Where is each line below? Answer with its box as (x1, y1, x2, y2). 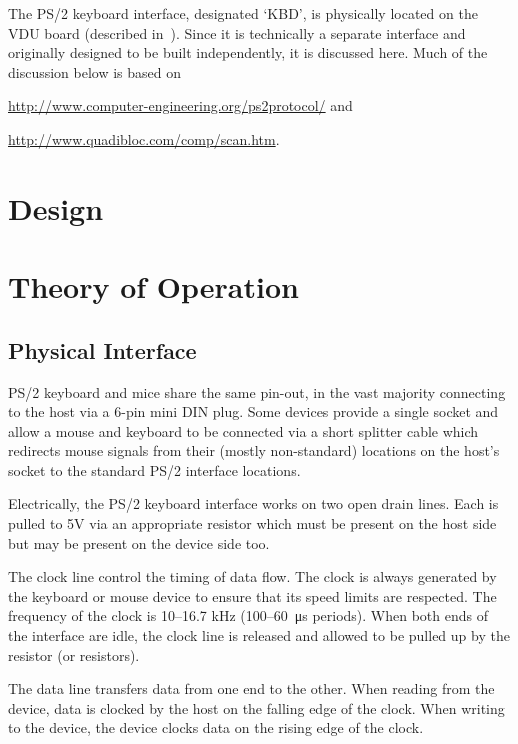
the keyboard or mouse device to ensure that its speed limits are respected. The (8, 585, 497, 606)
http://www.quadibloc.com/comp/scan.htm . (8, 128, 280, 149)
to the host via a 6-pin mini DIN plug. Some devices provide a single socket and (8, 401, 499, 422)
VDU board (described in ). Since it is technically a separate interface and (8, 22, 466, 43)
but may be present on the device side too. (8, 532, 270, 553)
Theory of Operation (8, 266, 299, 307)
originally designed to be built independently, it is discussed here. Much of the (8, 42, 488, 63)
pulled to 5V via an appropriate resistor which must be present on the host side (8, 513, 497, 534)
